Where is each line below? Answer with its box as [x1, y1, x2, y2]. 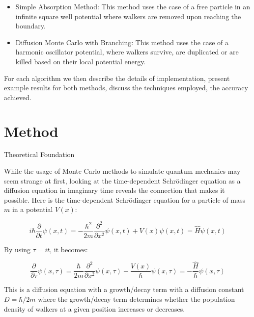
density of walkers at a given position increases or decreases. [4, 303, 185, 314]
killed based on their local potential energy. [15, 56, 146, 66]
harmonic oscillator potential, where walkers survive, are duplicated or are [15, 47, 239, 57]
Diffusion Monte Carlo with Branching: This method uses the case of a [15, 37, 229, 47]
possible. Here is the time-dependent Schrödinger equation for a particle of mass [4, 194, 245, 205]
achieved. [4, 92, 31, 102]
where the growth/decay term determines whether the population [38, 294, 235, 304]
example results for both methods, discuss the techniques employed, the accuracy [4, 82, 248, 93]
